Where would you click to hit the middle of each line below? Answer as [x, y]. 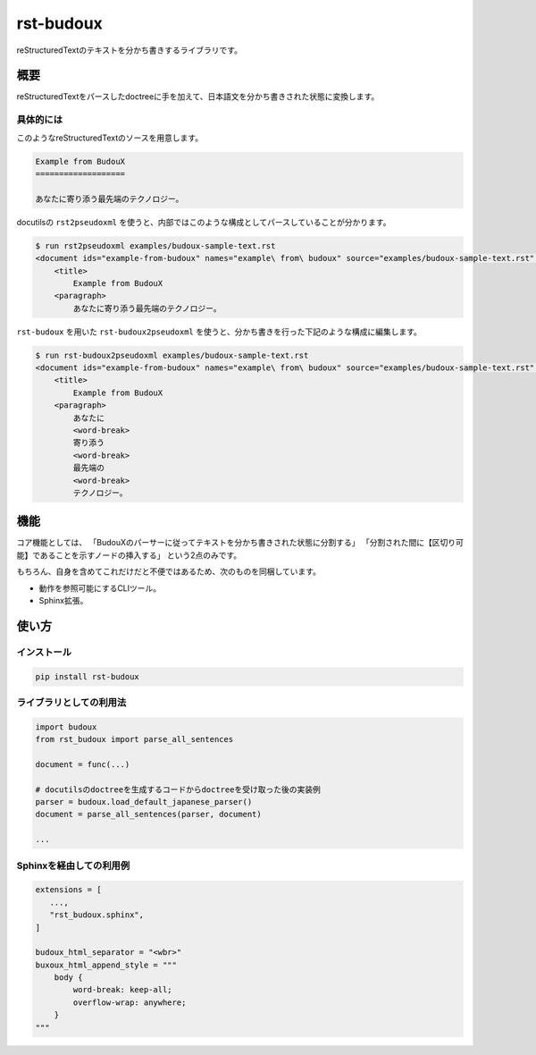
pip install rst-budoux [88, 676]
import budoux [66, 727]
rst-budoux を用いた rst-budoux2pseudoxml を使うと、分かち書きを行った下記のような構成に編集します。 [219, 332]
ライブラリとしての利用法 [71, 702]
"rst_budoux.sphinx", [97, 915]
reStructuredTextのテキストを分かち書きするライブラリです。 [130, 50]
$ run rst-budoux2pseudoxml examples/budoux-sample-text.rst [172, 355]
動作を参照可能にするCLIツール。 [100, 588]
